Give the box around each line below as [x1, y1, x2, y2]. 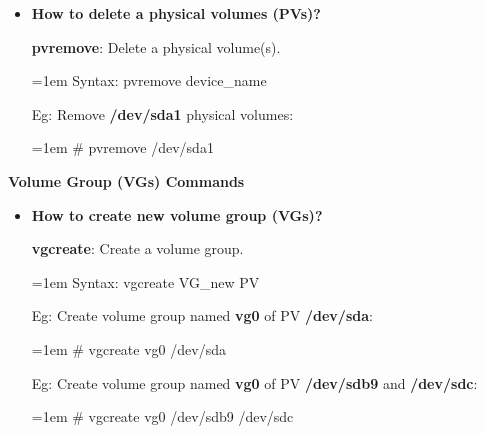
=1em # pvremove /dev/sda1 [31, 137, 214, 158]
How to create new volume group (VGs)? [31, 204, 323, 225]
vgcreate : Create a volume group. [31, 238, 244, 259]
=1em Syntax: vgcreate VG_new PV [31, 271, 260, 292]
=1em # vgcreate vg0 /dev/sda [31, 338, 226, 359]
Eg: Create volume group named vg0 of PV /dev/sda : [31, 305, 373, 326]
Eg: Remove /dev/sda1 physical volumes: [31, 103, 294, 124]
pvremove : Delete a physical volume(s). [31, 36, 281, 57]
